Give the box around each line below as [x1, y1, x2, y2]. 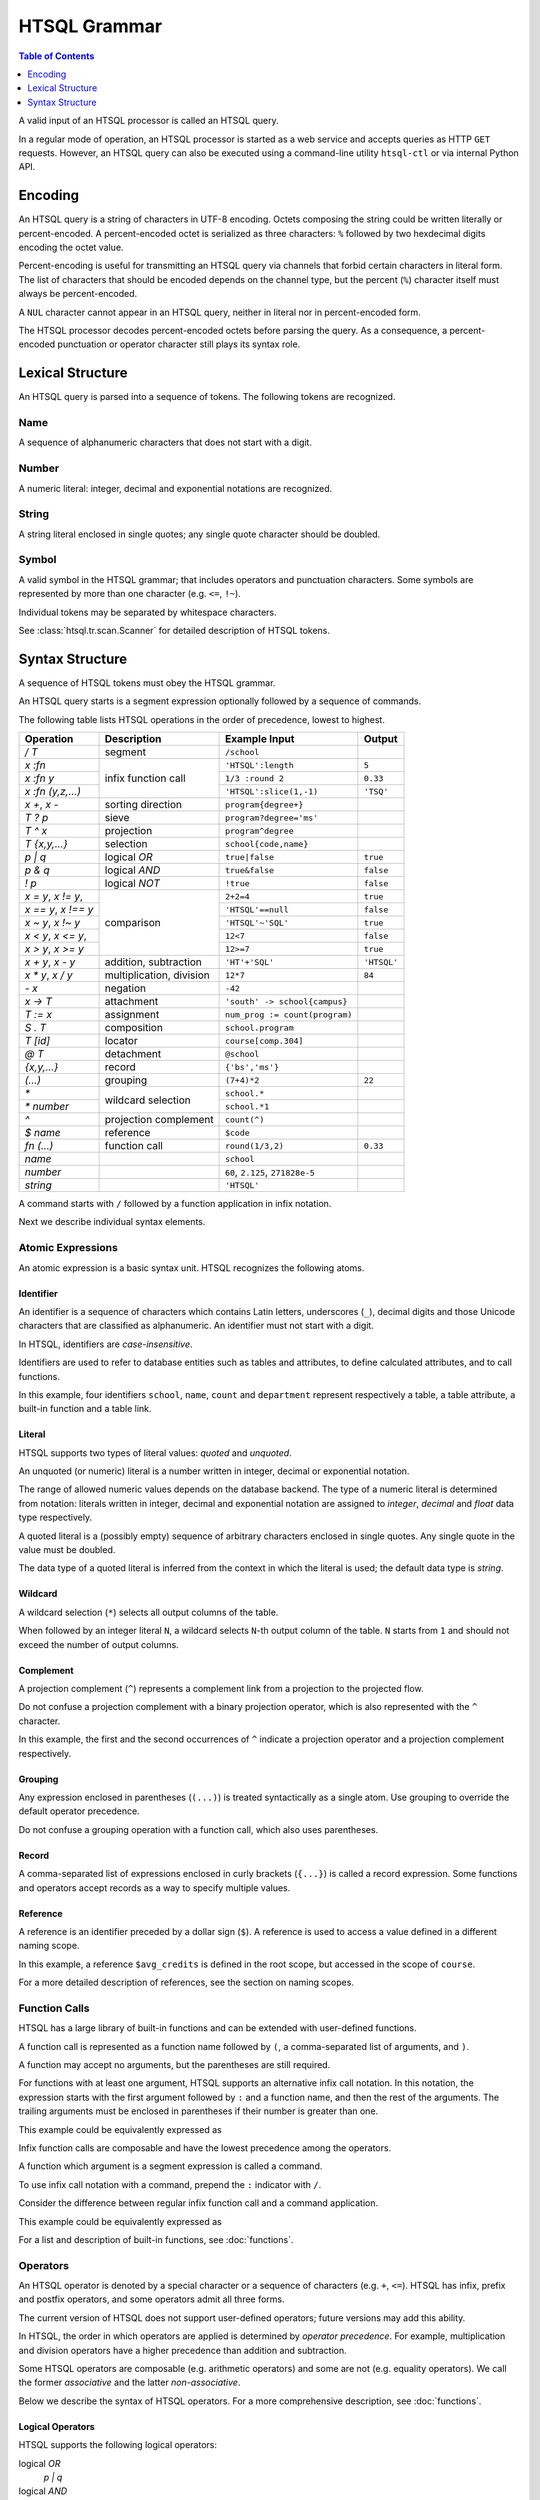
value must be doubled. [18, 1544, 116, 1556]
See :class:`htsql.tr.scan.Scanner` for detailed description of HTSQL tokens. [18, 624, 330, 636]
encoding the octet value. [18, 241, 124, 253]
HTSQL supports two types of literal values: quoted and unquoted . [18, 1446, 292, 1459]
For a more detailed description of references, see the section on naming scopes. [18, 1976, 355, 1989]
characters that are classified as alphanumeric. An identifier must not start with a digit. [18, 1320, 374, 1332]
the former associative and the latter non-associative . [18, 2376, 241, 2389]
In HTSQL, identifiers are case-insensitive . [18, 1338, 194, 1350]
